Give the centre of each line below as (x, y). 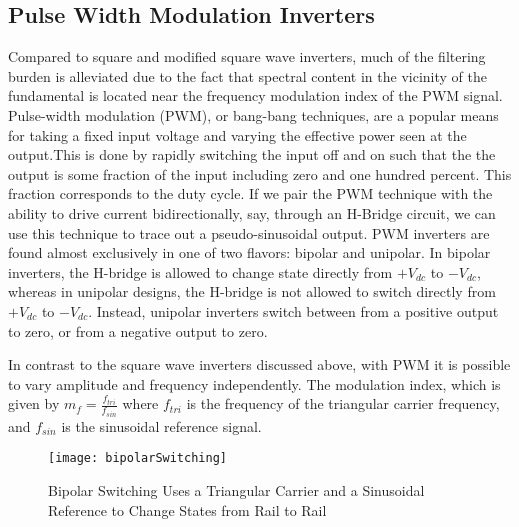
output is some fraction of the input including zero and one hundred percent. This (260, 173)
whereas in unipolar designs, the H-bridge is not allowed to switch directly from (252, 291)
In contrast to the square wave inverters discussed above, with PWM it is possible (259, 364)
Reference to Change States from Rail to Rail (187, 509)
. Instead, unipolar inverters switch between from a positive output (293, 310)
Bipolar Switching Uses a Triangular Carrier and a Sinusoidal (236, 490)
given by (34, 403)
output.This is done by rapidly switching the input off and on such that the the (252, 154)
